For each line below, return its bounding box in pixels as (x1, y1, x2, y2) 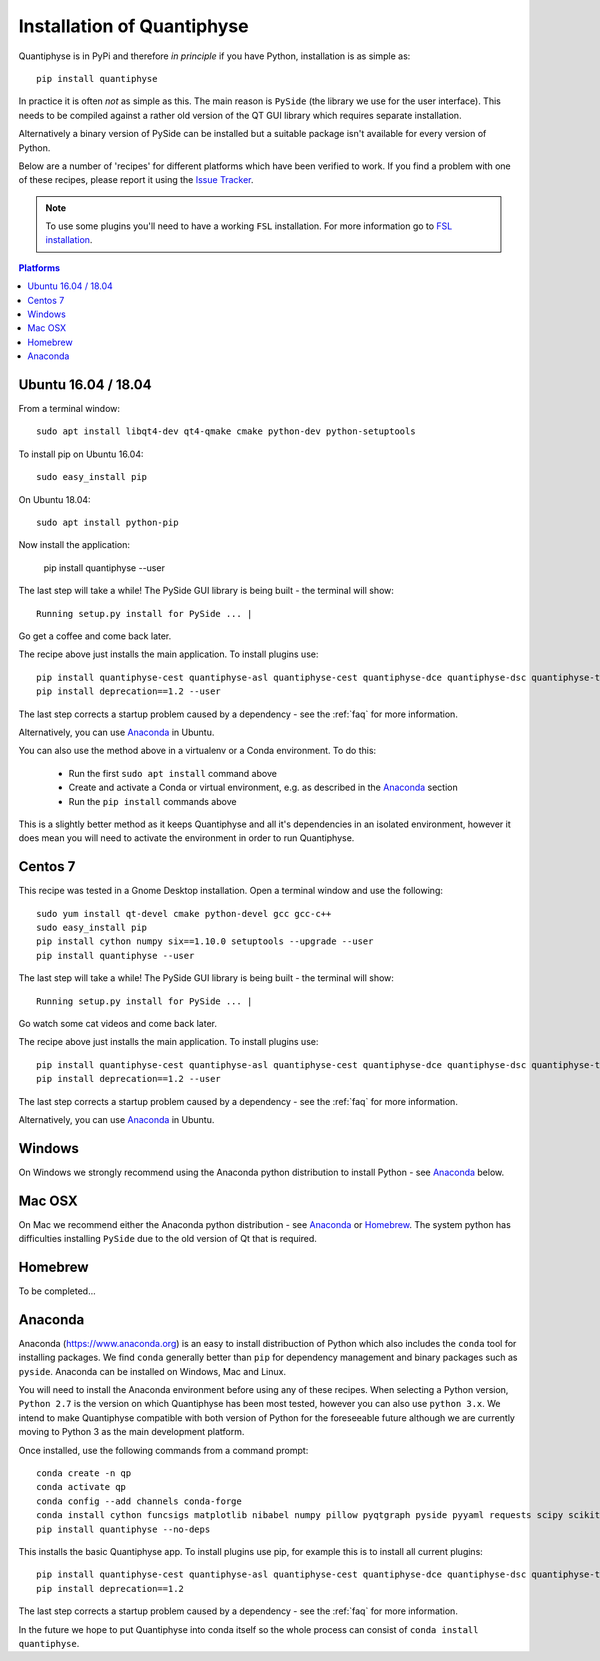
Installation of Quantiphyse (18, 15, 249, 37)
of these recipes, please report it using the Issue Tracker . (18, 174, 254, 186)
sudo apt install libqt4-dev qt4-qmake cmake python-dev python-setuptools (36, 426, 416, 437)
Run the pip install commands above (68, 795, 237, 807)
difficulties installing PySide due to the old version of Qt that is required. (18, 1233, 317, 1245)
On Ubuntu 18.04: (18, 493, 91, 505)
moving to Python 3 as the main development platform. (18, 1426, 245, 1438)
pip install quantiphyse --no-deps (36, 1523, 211, 1535)
